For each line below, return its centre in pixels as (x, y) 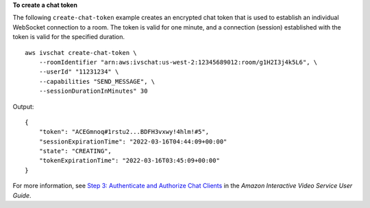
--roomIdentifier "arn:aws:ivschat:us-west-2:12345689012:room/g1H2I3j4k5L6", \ (178, 62)
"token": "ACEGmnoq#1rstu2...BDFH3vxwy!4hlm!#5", (124, 132)
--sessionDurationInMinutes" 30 (93, 91)
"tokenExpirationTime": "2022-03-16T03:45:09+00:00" (129, 161)
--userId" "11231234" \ (79, 72)
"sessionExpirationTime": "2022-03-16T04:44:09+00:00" (133, 141)
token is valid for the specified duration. (69, 37)
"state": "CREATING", (75, 151)
